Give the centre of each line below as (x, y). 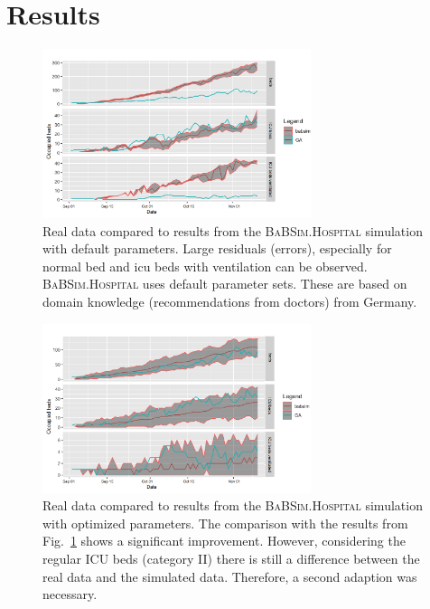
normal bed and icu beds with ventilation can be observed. (205, 266)
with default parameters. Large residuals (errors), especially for (217, 248)
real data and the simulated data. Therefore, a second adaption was (230, 576)
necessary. (70, 594)
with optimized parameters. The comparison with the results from (225, 523)
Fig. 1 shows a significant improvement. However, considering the (224, 541)
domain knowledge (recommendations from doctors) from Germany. (230, 302)
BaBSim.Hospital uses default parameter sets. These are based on (225, 284)
